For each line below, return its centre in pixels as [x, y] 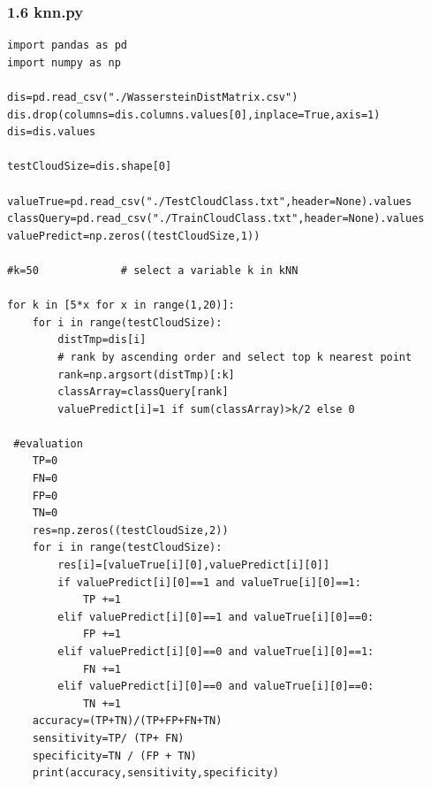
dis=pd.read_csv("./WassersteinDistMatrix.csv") [153, 97]
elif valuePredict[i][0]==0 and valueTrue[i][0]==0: [216, 687]
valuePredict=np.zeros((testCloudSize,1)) [134, 236]
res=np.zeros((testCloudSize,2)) [130, 530]
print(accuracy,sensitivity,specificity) [155, 773]
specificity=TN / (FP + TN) [114, 755]
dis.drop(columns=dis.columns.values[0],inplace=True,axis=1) [194, 114]
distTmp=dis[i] [102, 340]
